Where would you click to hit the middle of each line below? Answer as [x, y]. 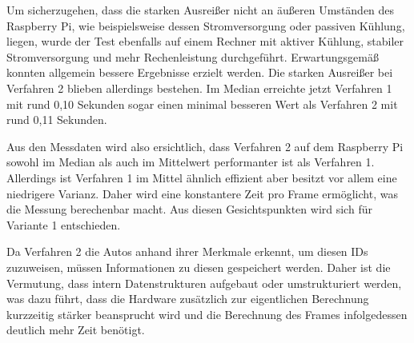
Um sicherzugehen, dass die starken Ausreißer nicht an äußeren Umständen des [201, 10]
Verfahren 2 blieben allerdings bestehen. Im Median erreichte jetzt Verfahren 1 [199, 88]
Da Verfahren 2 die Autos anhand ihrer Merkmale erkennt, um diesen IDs [187, 251]
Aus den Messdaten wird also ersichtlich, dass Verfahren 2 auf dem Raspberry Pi [205, 146]
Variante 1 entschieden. [64, 224]
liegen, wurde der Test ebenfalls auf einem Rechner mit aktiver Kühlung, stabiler [205, 41]
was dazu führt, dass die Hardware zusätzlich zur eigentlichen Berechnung [188, 299]
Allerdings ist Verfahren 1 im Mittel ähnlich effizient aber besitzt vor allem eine [202, 177]
